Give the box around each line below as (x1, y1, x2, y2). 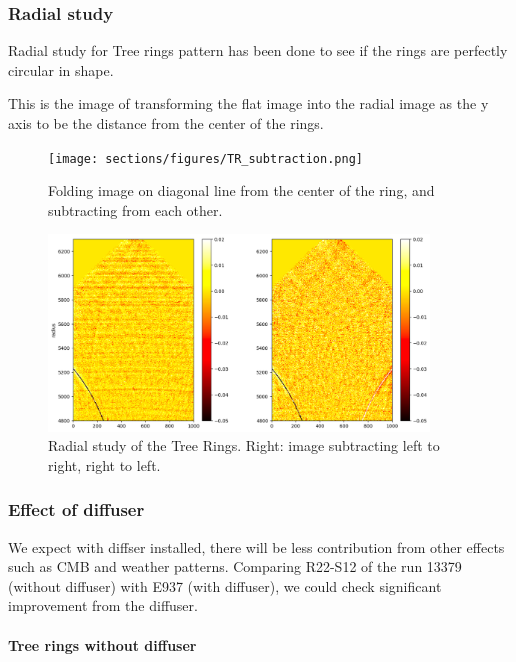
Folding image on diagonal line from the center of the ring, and (48, 180, 435, 201)
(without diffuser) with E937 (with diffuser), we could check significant (8, 575, 442, 596)
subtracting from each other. (48, 199, 223, 220)
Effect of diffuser (8, 497, 145, 522)
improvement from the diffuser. (8, 595, 198, 616)
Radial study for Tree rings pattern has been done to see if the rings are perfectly (8, 40, 508, 61)
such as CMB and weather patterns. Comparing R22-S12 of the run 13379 (8, 556, 462, 577)
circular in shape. (8, 59, 114, 80)
